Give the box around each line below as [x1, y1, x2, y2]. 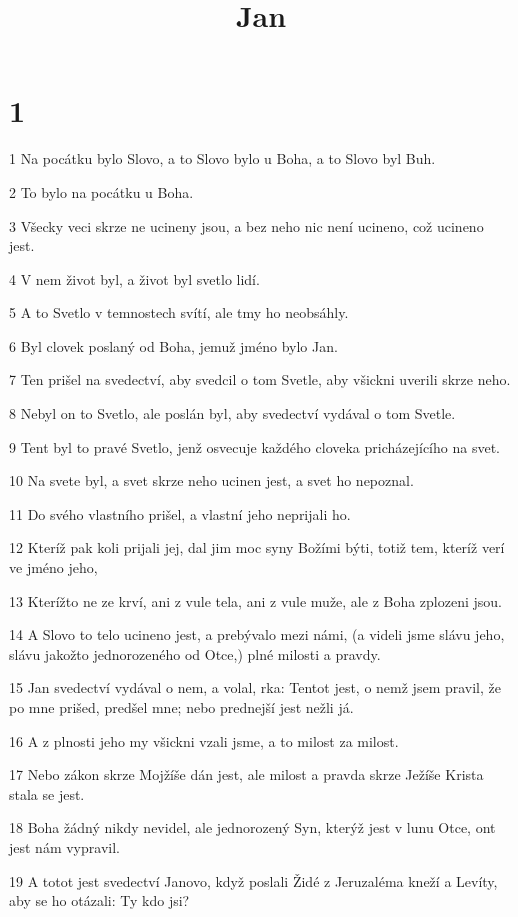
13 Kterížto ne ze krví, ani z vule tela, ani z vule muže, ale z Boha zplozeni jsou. [9, 590, 503, 611]
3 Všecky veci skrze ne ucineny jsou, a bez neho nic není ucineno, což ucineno [9, 215, 484, 236]
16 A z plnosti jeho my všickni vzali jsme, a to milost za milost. [9, 730, 399, 751]
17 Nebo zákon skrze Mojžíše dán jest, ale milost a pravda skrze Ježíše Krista [9, 764, 484, 785]
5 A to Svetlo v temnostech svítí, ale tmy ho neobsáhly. [9, 302, 349, 323]
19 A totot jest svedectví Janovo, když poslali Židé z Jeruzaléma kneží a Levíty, [9, 870, 498, 891]
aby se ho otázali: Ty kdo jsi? [9, 890, 190, 911]
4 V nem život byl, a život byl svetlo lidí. [9, 268, 260, 289]
